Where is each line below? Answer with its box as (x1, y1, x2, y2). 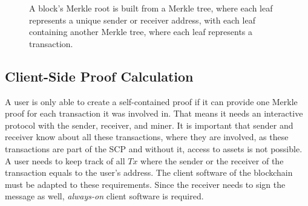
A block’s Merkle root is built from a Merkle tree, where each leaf (29, 2, 273, 14)
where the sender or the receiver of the (140, 154, 284, 167)
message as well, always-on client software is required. (5, 190, 204, 202)
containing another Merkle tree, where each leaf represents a (29, 25, 253, 38)
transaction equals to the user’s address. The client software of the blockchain (5, 166, 293, 179)
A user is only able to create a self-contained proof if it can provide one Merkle (5, 95, 298, 108)
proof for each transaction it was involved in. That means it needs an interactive (5, 107, 303, 120)
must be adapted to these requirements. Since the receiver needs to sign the (5, 178, 286, 190)
